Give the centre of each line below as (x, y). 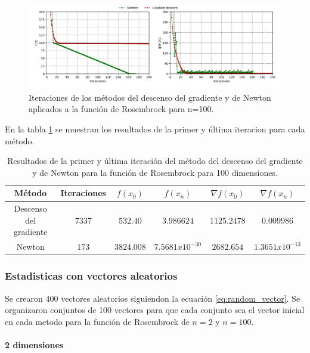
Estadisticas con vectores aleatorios (91, 276)
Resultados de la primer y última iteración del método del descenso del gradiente (155, 161)
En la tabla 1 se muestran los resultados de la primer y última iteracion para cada (155, 128)
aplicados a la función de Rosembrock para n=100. (121, 109)
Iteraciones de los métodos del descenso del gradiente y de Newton (150, 97)
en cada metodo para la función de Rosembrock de (97, 321)
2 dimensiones (34, 344)
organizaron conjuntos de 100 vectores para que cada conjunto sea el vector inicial (155, 310)
